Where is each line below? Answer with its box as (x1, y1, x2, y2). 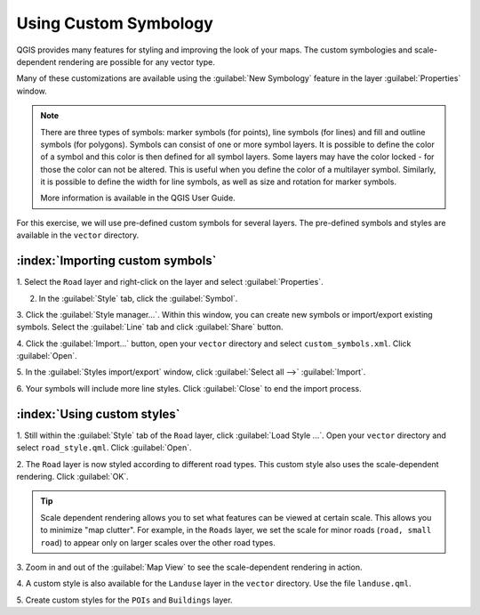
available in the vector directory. (16, 230, 140, 240)
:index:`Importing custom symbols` (16, 254, 217, 269)
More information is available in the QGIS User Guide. (40, 192, 236, 204)
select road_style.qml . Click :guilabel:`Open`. (16, 442, 192, 453)
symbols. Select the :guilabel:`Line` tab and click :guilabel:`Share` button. (16, 321, 284, 333)
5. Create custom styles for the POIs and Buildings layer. (16, 595, 233, 605)
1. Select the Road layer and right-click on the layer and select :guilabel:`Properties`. (16, 277, 324, 287)
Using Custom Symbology (16, 13, 213, 33)
